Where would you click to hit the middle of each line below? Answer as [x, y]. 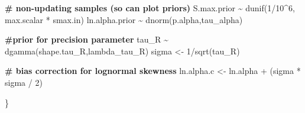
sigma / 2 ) [24, 82]
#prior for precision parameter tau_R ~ [87, 39]
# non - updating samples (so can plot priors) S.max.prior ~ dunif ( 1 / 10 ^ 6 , [150, 8]
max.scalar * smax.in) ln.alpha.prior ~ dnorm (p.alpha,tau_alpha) [124, 19]
